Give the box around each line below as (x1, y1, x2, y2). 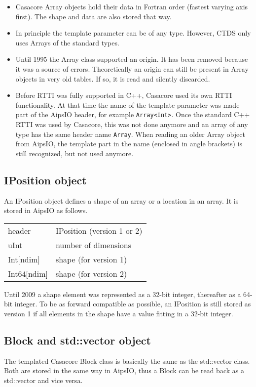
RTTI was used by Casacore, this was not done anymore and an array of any (15, 119, 248, 129)
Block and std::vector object (4, 333, 151, 347)
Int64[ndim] (8, 267, 48, 279)
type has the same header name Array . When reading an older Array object (15, 129, 245, 139)
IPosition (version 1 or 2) (55, 224, 143, 236)
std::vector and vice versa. (4, 375, 83, 385)
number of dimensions (55, 239, 132, 251)
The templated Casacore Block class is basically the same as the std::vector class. (4, 355, 250, 366)
